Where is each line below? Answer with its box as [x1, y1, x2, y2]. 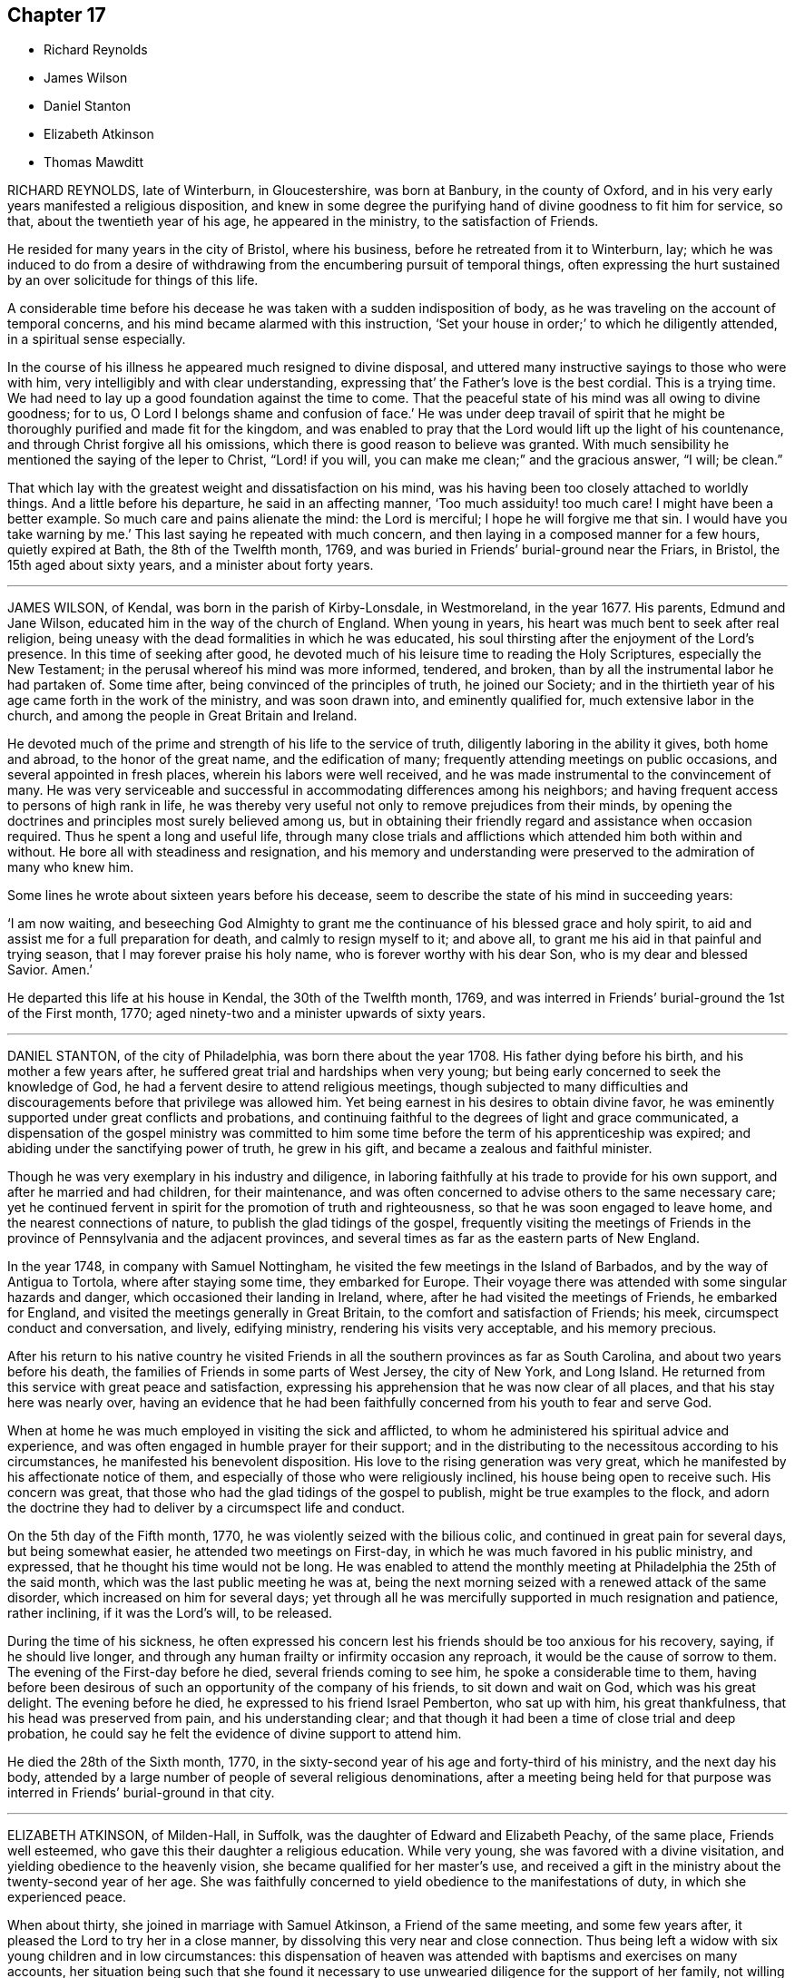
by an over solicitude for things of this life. [7, 272, 259, 289]
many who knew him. [7, 859, 134, 876]
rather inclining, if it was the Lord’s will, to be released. [7, 1605, 333, 1621]
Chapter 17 [7, 4, 106, 26]
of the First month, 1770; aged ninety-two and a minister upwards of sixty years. [7, 1005, 486, 1022]
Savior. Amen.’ [7, 962, 93, 978]
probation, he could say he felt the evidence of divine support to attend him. [7, 1726, 462, 1742]
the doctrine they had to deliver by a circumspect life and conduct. [7, 1500, 406, 1516]
